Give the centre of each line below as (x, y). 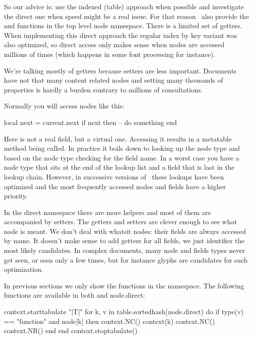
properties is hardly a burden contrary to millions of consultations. (103, 89)
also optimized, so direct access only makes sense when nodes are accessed (114, 45)
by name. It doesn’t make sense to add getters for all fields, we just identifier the (124, 241)
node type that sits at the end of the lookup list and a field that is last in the (119, 167)
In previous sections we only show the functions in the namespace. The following (124, 285)
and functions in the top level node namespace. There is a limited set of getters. (123, 26)
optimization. (24, 269)
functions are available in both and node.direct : (74, 295)
